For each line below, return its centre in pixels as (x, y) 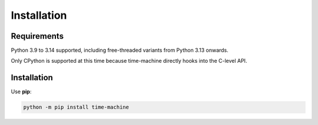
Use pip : (21, 92)
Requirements (37, 36)
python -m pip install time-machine (76, 107)
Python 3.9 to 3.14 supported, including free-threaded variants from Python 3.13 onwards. (120, 50)
